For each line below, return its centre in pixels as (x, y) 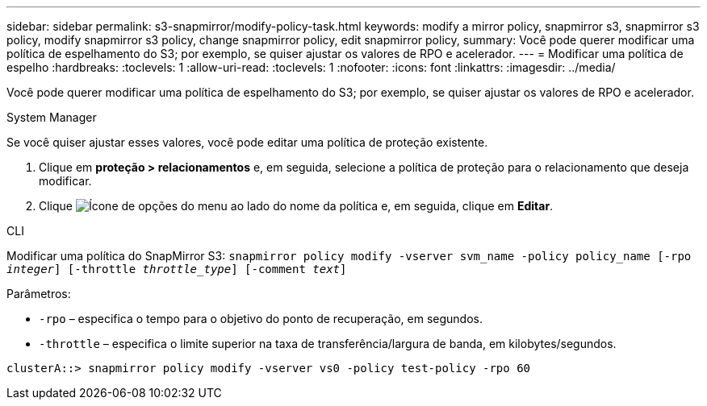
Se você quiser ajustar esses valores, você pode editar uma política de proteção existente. (247, 142)
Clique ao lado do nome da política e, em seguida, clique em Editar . (296, 206)
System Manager (52, 117)
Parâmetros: (39, 294)
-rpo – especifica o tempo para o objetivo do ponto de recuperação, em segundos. (261, 319)
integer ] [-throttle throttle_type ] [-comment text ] (177, 269)
